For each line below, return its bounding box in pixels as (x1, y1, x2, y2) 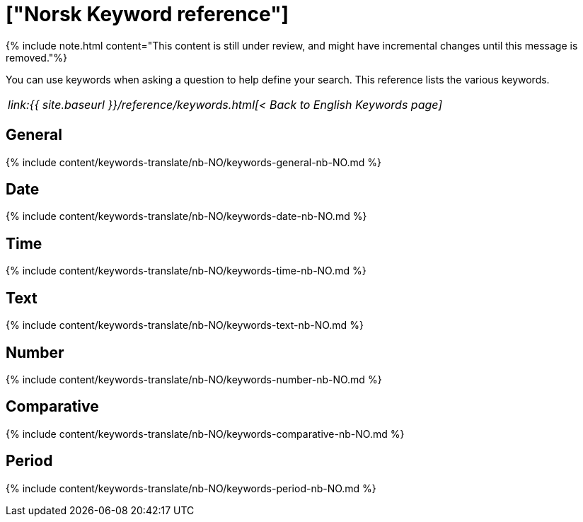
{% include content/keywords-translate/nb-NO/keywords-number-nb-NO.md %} (6, 373, 382, 385)
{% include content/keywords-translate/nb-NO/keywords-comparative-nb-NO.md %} (6, 427, 405, 440)
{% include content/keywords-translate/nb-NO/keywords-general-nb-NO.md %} (6, 156, 382, 168)
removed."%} (6, 51, 68, 64)
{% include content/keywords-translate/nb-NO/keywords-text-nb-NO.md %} (6, 319, 364, 332)
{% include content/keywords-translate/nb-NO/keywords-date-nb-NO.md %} (6, 210, 367, 223)
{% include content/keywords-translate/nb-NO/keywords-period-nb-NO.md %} (6, 482, 376, 494)
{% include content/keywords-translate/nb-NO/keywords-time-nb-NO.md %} (6, 265, 366, 277)
